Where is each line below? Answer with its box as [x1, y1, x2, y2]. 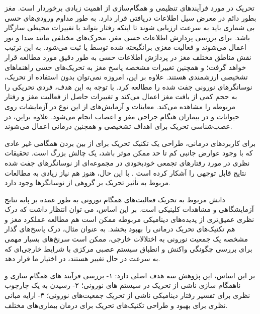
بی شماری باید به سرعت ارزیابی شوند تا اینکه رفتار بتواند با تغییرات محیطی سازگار [5, 22, 255, 33]
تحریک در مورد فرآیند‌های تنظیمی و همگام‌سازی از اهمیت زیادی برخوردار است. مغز [5, 3, 254, 13]
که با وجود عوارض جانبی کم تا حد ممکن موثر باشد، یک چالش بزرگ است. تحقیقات [5, 147, 253, 158]
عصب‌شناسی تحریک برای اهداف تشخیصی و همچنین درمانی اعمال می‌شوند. [5, 121, 232, 131]
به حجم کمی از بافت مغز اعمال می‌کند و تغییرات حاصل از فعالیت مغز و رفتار [5, 91, 237, 102]
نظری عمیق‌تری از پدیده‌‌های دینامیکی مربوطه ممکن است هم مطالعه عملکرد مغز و [5, 213, 254, 224]
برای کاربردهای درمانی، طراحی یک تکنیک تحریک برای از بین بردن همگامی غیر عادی [5, 137, 256, 148]
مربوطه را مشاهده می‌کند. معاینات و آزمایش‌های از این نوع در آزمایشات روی [5, 101, 236, 111]
